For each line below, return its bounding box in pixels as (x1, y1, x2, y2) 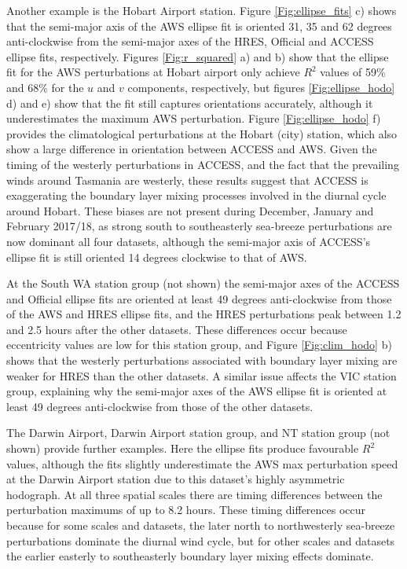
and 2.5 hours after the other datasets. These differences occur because (6, 321, 347, 337)
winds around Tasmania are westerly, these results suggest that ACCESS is (6, 171, 368, 188)
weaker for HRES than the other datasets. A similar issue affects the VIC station (6, 367, 397, 384)
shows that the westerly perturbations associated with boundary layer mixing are (6, 352, 398, 369)
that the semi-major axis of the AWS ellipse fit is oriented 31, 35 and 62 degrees (6, 17, 392, 34)
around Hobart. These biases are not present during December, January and (6, 202, 374, 218)
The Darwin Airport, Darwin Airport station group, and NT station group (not (6, 424, 390, 441)
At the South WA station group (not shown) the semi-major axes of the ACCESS (6, 275, 400, 292)
